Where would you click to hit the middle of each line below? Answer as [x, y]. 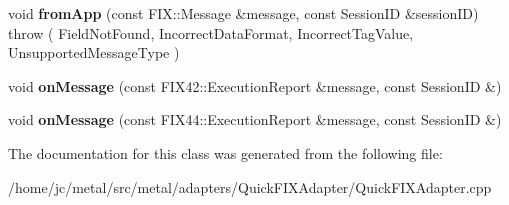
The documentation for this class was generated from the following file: [225, 152]
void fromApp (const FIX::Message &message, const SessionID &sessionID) [243, 13]
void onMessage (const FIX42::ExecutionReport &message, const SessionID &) [255, 85]
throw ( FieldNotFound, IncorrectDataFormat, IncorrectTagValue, [211, 32]
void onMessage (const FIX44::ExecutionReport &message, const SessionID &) [255, 119]
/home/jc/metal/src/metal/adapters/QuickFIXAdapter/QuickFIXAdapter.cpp [250, 186]
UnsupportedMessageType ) [94, 52]
